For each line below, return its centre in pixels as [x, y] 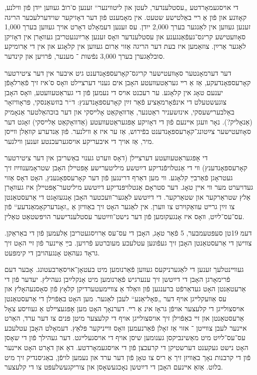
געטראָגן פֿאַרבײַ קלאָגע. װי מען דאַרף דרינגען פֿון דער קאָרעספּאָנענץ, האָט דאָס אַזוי [119, 177]
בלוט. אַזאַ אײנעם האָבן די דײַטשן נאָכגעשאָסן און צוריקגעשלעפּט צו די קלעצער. [114, 367]
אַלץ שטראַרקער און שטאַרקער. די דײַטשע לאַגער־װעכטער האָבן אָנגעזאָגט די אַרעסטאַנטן [128, 196]
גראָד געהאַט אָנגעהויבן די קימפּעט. [52, 252]
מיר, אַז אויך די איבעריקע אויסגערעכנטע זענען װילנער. [79, 141]
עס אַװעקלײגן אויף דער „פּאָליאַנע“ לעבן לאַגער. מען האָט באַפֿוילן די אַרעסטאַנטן [116, 299]
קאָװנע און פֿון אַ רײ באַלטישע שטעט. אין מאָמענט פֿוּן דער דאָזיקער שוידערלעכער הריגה [126, 17]
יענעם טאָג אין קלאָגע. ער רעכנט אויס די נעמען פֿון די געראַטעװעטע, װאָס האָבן [114, 92]
